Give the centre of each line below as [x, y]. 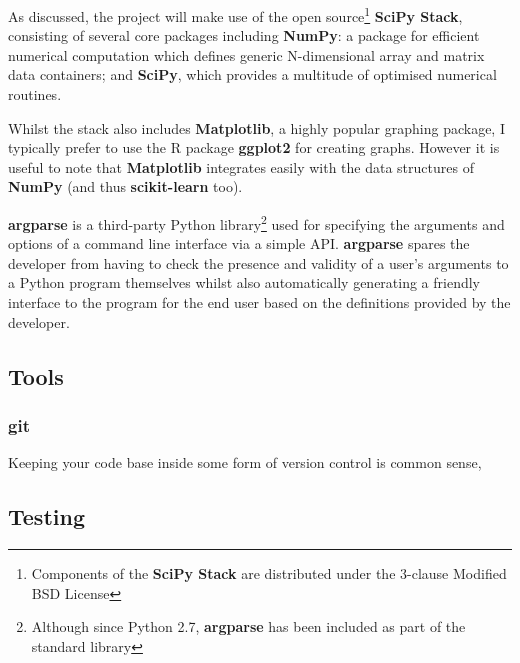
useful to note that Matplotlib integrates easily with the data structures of [241, 166]
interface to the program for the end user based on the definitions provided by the [259, 302]
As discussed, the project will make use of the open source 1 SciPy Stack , [235, 14]
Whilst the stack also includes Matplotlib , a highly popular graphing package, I [256, 127]
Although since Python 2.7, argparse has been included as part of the [248, 626]
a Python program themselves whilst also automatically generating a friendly [244, 282]
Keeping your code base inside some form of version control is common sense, [245, 462]
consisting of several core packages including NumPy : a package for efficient [244, 35]
